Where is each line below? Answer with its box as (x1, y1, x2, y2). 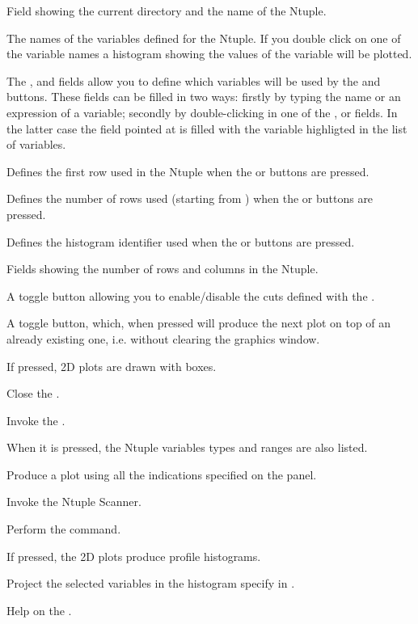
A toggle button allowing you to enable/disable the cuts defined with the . (6, 287, 375, 304)
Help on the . (6, 601, 72, 618)
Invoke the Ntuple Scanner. (6, 493, 141, 510)
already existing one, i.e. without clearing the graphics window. (6, 330, 320, 347)
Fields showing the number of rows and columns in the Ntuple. (6, 260, 319, 277)
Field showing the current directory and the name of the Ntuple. (6, 2, 327, 19)
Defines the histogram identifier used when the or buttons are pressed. (6, 233, 355, 250)
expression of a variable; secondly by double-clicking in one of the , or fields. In (6, 103, 398, 120)
